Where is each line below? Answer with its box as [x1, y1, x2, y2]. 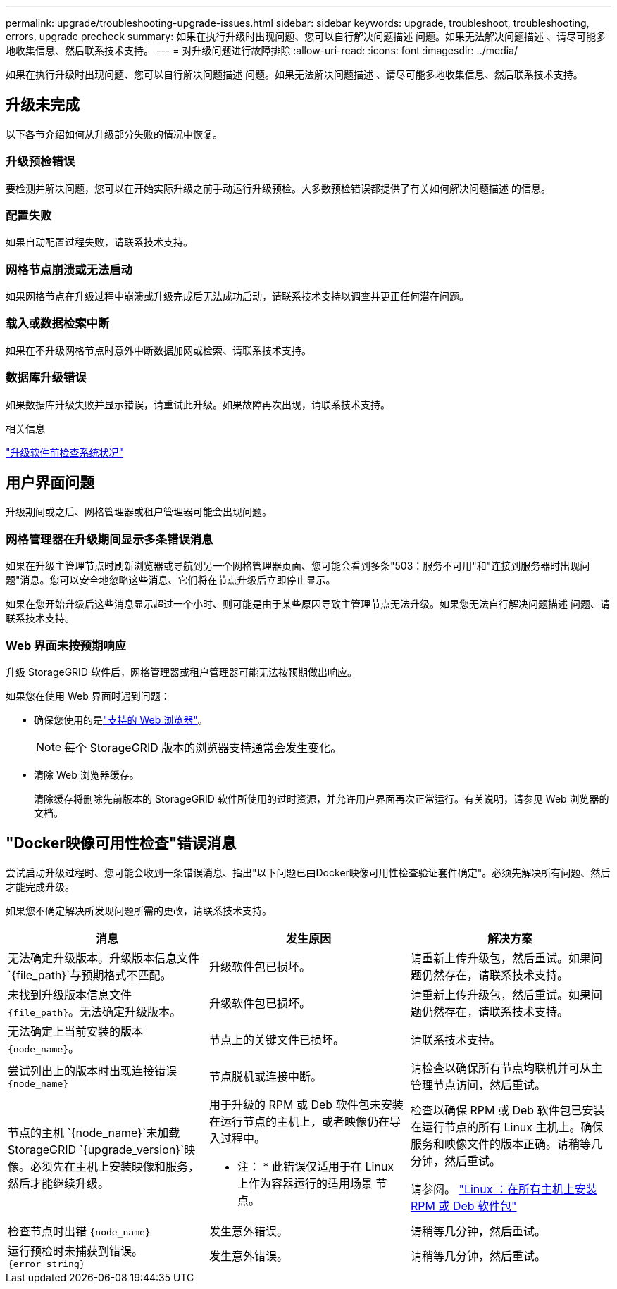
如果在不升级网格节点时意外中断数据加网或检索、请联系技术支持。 [6, 344, 311, 356]
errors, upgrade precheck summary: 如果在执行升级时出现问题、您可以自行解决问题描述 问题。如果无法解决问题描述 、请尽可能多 [6, 30, 606, 42]
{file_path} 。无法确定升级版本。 [8, 1004, 182, 1019]
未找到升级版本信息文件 [8, 987, 132, 1002]
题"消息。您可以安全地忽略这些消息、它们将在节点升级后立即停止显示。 [6, 574, 336, 586]
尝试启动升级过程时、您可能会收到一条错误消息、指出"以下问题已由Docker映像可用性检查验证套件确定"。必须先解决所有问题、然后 [6, 866, 611, 879]
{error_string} [8, 1258, 85, 1269]
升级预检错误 [6, 154, 75, 169]
